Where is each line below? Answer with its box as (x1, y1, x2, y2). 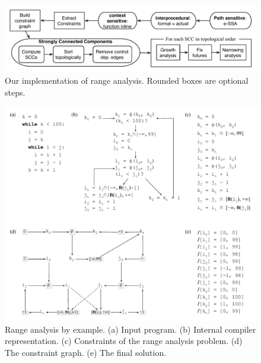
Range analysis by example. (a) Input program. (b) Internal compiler (5, 323, 256, 335)
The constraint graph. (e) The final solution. (5, 346, 167, 359)
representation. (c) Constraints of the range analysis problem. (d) (5, 334, 243, 347)
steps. (5, 86, 26, 98)
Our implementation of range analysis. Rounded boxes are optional (5, 74, 249, 87)
